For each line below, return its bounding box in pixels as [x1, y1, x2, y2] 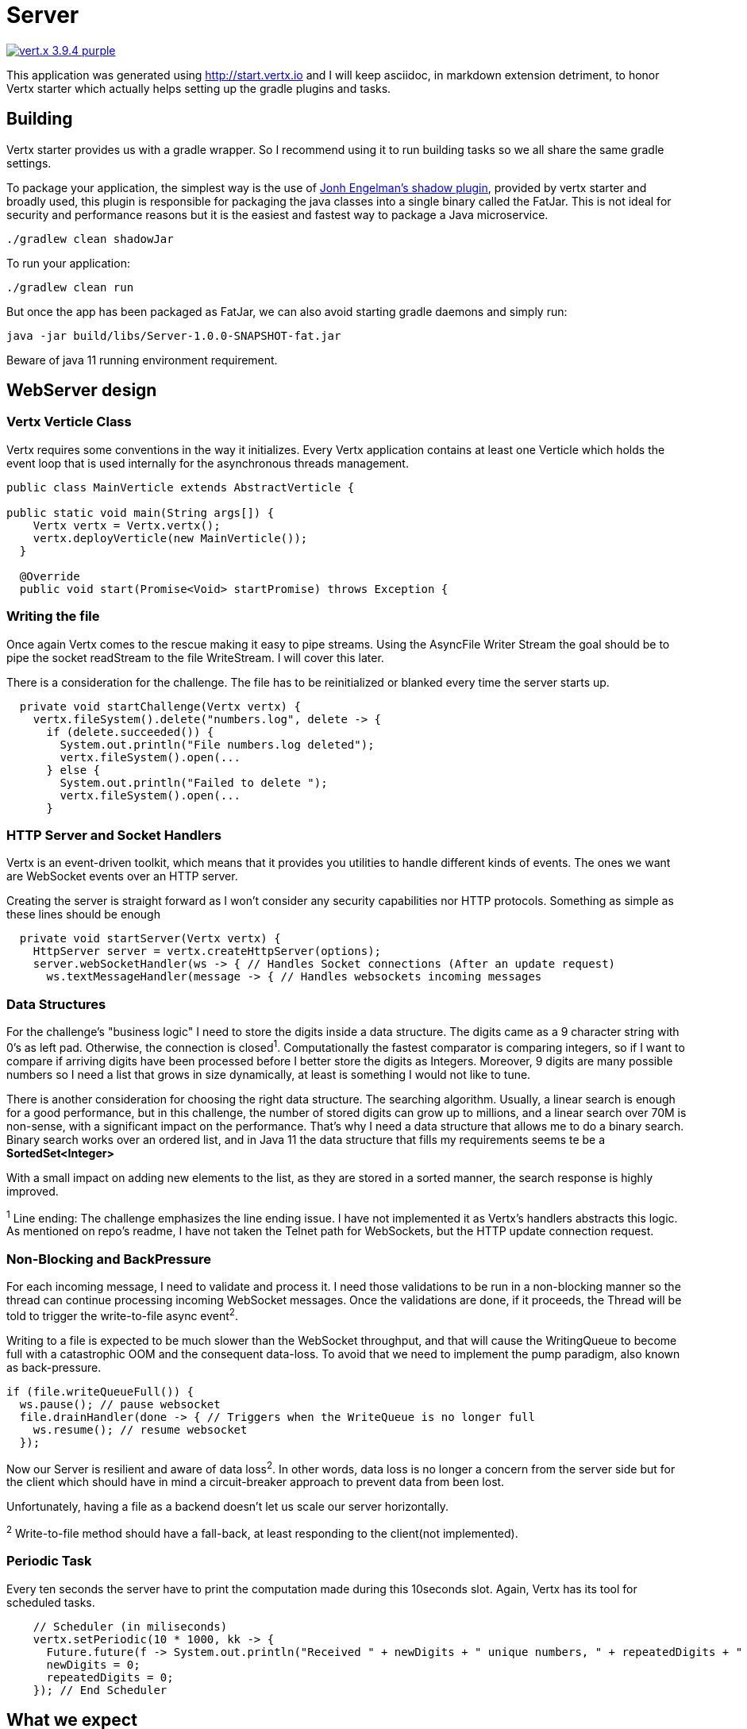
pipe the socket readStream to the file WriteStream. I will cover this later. [6, 650, 384, 664]
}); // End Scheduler [33, 1683, 167, 1696]
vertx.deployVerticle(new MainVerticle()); [33, 531, 308, 545]
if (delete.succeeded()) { [46, 725, 214, 738]
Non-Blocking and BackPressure [6, 1250, 212, 1267]
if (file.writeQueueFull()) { [6, 1384, 194, 1398]
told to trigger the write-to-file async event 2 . [6, 1307, 239, 1323]
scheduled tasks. [6, 1595, 95, 1609]
